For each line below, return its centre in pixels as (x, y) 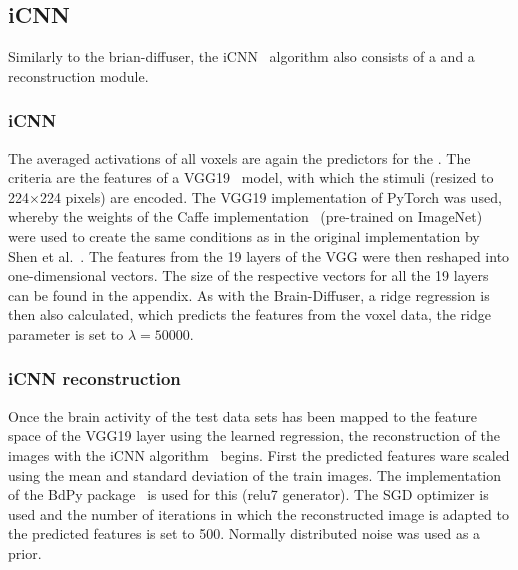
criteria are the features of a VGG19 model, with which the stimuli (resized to (251, 177)
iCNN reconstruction (94, 378)
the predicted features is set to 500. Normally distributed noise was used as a (244, 533)
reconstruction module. (78, 75)
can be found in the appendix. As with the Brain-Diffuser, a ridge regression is (249, 294)
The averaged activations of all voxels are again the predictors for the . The (239, 157)
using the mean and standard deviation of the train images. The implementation (255, 474)
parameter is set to (66, 333)
